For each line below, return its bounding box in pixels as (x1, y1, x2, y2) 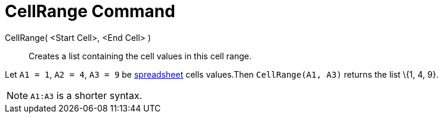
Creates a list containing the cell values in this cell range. (29, 50, 252, 61)
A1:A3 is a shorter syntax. (30, 89, 142, 101)
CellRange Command (5, 1, 175, 21)
